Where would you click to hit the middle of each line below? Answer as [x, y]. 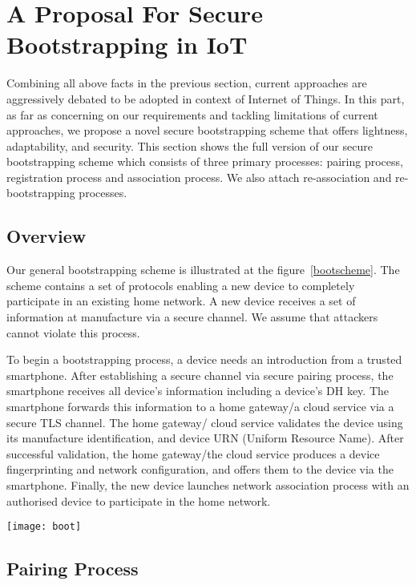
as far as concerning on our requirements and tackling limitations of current [192, 114]
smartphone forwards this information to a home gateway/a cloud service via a [200, 407]
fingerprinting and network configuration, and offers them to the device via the [200, 469]
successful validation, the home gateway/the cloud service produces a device [193, 453]
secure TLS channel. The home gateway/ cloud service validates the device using [205, 422]
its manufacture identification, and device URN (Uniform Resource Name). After [205, 438]
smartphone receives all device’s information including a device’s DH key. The [198, 391]
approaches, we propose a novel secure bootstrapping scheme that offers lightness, [207, 130]
